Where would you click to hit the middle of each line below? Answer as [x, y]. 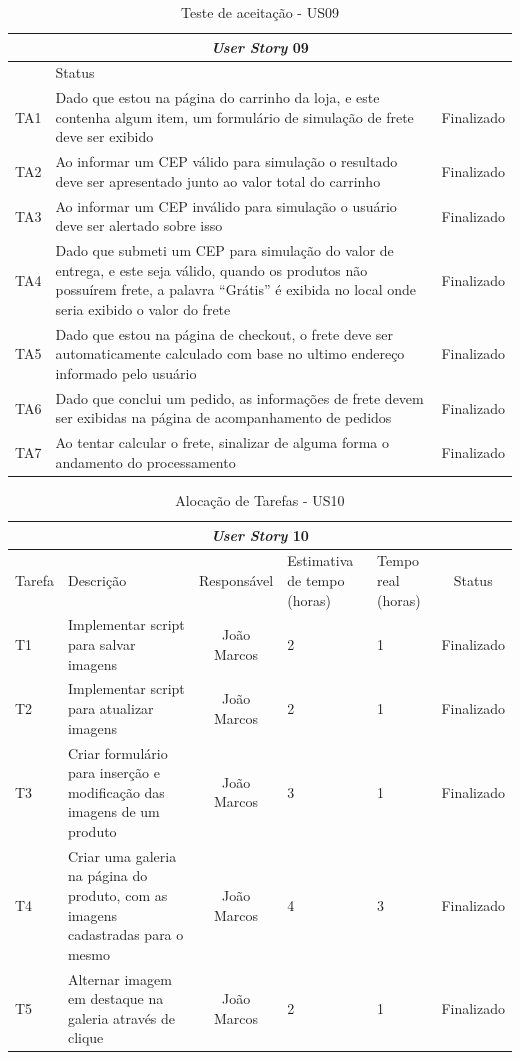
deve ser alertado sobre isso [139, 225]
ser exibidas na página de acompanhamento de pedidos [223, 417]
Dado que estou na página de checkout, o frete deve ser [224, 333]
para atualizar [110, 708]
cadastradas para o [125, 934]
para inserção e [113, 772]
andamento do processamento [145, 461]
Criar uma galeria [122, 855]
